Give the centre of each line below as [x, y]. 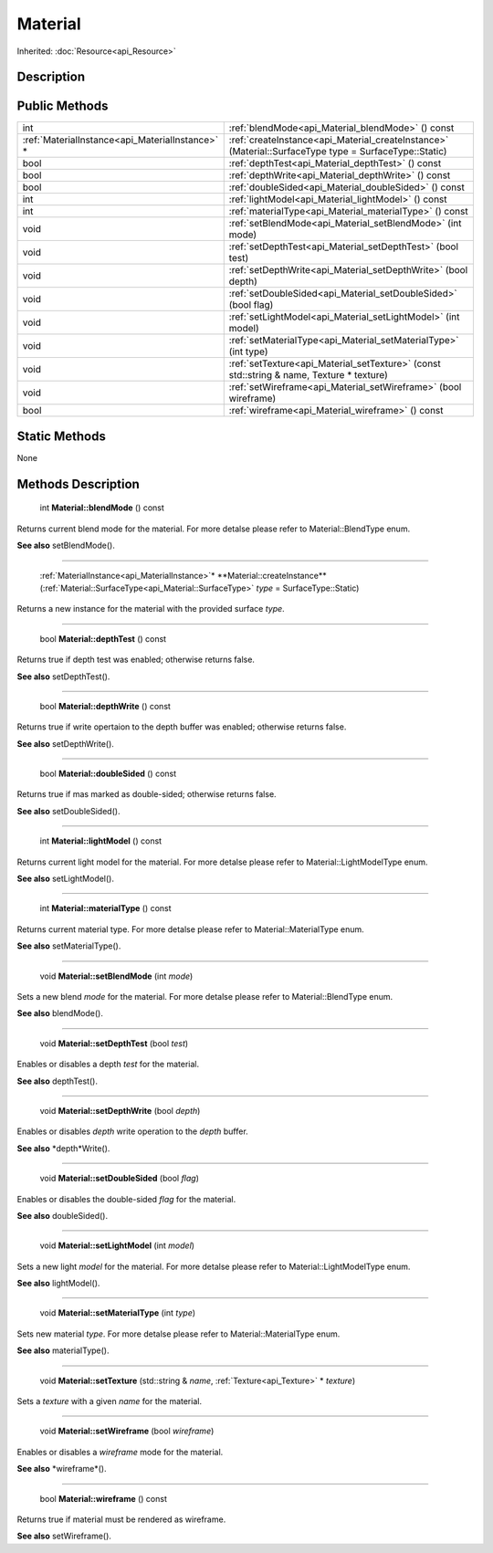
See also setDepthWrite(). [65, 743]
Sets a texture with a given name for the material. [110, 1401]
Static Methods [62, 436]
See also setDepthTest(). [63, 677]
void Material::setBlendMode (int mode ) [116, 976]
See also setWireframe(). [64, 1536]
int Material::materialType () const [106, 908]
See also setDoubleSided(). [68, 811]
